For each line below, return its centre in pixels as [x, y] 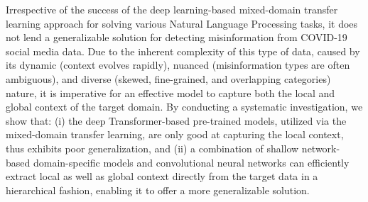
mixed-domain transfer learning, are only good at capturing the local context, [175, 134]
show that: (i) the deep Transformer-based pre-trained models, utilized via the [176, 120]
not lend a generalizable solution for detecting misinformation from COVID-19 [177, 37]
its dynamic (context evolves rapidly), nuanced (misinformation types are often [178, 65]
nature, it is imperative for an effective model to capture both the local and [171, 92]
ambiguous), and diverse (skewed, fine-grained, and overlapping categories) [168, 78]
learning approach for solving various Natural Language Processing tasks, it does [182, 23]
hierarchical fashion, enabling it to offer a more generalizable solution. [158, 190]
